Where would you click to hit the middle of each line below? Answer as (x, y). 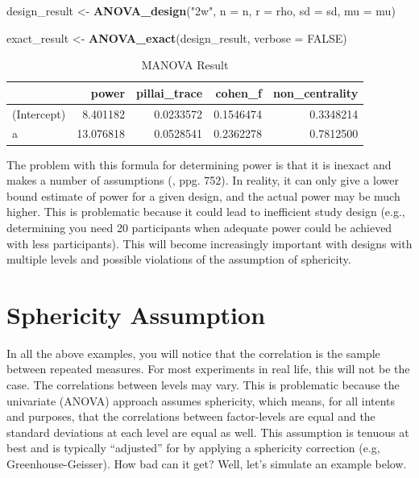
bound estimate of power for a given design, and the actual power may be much (203, 195)
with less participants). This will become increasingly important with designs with (209, 243)
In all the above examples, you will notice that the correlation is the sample (193, 353)
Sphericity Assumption (136, 314)
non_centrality (316, 92)
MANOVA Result (185, 65)
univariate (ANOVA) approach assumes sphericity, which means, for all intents (201, 400)
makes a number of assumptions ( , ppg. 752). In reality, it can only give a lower (203, 180)
